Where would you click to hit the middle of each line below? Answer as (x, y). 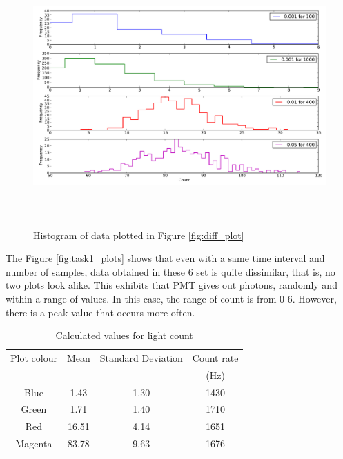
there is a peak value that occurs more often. (100, 312)
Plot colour (34, 357)
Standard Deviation (141, 357)
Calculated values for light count (124, 335)
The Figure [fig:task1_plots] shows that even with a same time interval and (165, 258)
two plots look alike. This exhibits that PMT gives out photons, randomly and (171, 285)
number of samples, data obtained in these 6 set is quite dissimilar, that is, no (170, 271)
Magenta (34, 443)
